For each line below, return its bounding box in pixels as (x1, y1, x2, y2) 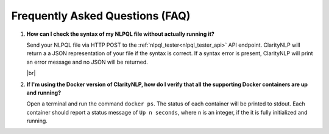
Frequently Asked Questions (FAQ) (11, 9, 191, 22)
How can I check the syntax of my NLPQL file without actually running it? (26, 30, 214, 38)
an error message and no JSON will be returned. (26, 58, 149, 65)
